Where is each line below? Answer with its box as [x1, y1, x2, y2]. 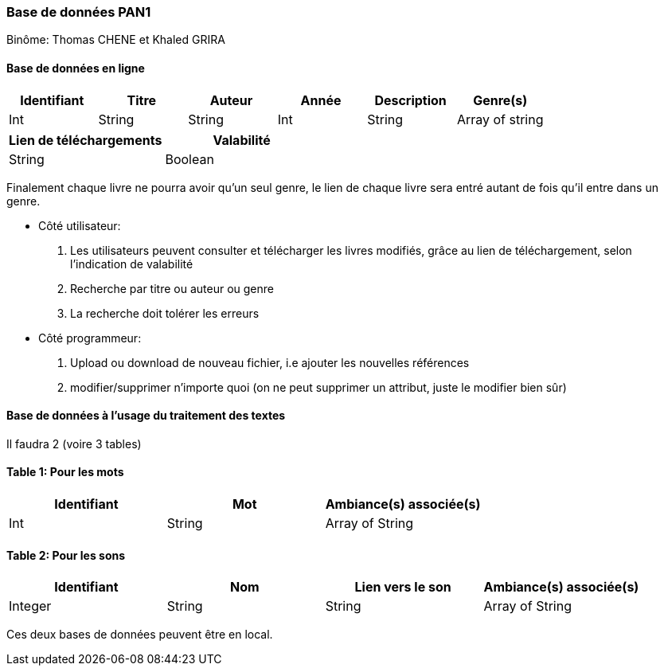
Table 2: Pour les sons [6, 548, 126, 562]
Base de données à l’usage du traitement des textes [6, 408, 286, 423]
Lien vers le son [354, 579, 451, 596]
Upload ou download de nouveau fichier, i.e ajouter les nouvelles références [70, 355, 470, 369]
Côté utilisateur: [38, 218, 121, 232]
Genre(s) [473, 92, 528, 108]
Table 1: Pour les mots [6, 465, 124, 479]
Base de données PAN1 [6, 4, 151, 20]
